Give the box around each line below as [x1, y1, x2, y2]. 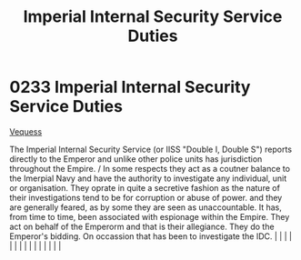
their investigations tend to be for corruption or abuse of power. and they [9, 192, 283, 203]
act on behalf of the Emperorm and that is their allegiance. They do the [9, 221, 275, 232]
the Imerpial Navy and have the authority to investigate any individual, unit [9, 173, 287, 184]
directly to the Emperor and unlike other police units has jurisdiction [9, 153, 263, 165]
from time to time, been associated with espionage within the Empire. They [9, 211, 290, 222]
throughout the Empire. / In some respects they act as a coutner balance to [9, 163, 291, 174]
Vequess [9, 125, 43, 137]
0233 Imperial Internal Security [9, 77, 251, 97]
